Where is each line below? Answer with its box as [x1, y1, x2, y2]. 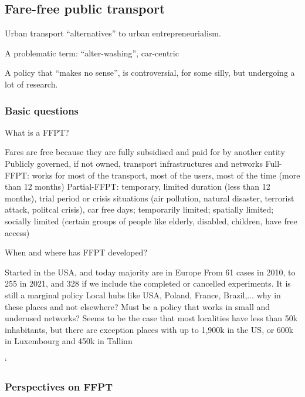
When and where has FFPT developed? [5, 246, 147, 258]
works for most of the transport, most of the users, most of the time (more [32, 169, 300, 181]
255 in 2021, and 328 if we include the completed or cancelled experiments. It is [5, 277, 291, 290]
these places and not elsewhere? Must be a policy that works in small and [5, 300, 270, 312]
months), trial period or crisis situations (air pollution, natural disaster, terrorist [5, 191, 294, 204]
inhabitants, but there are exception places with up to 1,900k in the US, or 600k [5, 323, 294, 335]
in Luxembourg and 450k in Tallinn [5, 335, 133, 347]
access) [5, 226, 30, 238]
